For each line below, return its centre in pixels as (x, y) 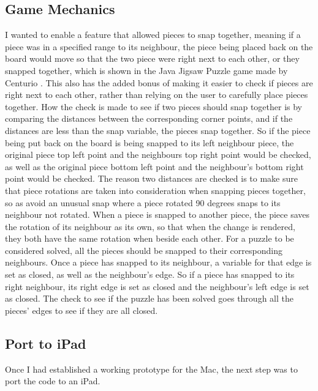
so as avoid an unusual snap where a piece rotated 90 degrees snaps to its (143, 202)
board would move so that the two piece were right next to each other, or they (152, 58)
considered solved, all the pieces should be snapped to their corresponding (144, 250)
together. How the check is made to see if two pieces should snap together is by (154, 106)
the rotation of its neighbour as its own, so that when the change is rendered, (150, 226)
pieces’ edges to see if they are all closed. (81, 310)
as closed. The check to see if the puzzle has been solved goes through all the (149, 298)
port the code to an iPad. (53, 381)
